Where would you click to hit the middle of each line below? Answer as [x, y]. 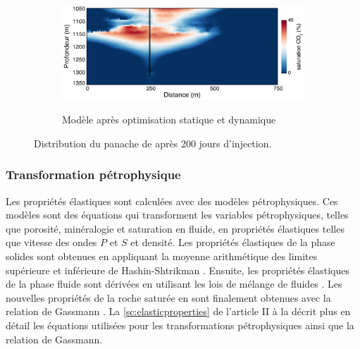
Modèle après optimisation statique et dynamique [169, 120]
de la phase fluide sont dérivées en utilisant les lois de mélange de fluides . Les [174, 284]
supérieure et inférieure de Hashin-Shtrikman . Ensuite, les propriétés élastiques [178, 270]
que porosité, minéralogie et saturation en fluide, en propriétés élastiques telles [175, 228]
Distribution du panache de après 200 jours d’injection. [153, 143]
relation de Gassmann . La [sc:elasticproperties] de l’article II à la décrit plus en [178, 311]
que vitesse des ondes [51, 242]
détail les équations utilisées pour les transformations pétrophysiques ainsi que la [180, 325]
